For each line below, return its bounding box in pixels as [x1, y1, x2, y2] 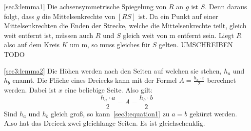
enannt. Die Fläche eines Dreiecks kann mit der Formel [12, 75, 177, 85]
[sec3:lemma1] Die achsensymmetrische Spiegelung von [4, 1, 167, 11]
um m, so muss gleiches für [70, 39, 151, 50]
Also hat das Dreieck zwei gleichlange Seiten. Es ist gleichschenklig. [4, 118, 205, 128]
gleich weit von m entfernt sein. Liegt [123, 30, 234, 40]
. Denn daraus [205, 1, 247, 11]
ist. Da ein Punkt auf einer [138, 11, 218, 21]
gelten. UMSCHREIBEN [159, 39, 233, 50]
